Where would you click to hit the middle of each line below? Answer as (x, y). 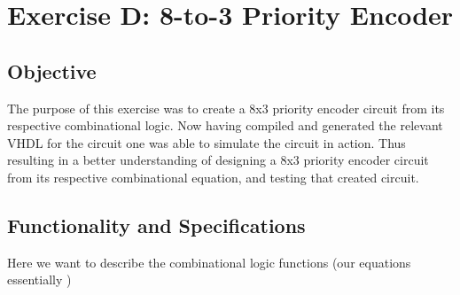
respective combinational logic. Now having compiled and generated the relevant (225, 125)
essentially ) (39, 279)
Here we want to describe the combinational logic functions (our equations (209, 262)
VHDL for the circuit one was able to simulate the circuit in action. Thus (207, 142)
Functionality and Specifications (156, 225)
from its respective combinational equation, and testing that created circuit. (213, 177)
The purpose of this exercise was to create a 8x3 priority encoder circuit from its (226, 108)
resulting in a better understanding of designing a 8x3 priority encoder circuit (218, 160)
